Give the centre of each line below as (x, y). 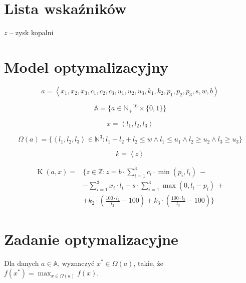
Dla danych (22, 263)
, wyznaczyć (76, 263)
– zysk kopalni (32, 32)
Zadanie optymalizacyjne (91, 239)
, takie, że (148, 263)
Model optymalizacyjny (86, 66)
